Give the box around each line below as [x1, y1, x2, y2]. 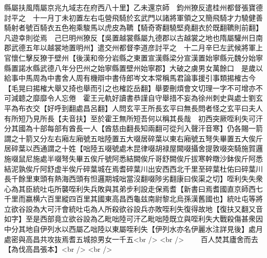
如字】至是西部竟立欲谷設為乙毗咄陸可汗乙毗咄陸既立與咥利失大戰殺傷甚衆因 [4, 213, 263, 224]
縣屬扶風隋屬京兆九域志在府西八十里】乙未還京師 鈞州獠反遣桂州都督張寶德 [4, 2, 263, 12]
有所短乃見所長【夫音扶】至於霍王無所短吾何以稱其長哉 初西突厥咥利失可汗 [4, 113, 263, 123]
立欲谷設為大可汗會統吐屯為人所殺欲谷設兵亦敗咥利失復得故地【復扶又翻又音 [4, 203, 263, 214]
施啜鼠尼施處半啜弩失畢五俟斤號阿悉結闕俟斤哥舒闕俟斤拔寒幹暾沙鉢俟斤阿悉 [4, 153, 263, 163]
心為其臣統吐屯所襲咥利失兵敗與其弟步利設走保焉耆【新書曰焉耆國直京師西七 [4, 183, 263, 194]
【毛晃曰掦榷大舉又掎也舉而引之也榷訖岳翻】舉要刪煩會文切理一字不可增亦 [4, 82, 256, 93]
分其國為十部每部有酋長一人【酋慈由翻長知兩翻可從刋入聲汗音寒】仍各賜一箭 [4, 123, 263, 134]
